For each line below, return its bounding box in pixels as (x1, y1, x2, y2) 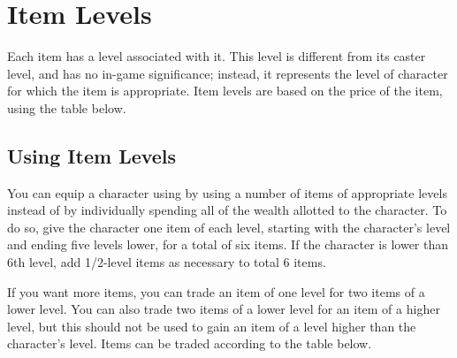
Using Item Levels (7, 141, 177, 169)
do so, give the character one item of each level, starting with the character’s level (7, 217, 451, 236)
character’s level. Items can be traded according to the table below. (7, 334, 372, 353)
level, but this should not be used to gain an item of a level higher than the (7, 316, 416, 335)
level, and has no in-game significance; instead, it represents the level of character (7, 64, 448, 82)
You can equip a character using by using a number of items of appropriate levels (7, 183, 447, 202)
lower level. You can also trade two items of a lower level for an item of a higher (7, 300, 440, 318)
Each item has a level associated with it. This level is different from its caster (7, 47, 426, 65)
